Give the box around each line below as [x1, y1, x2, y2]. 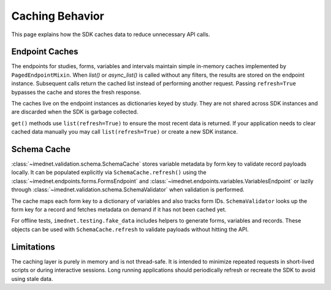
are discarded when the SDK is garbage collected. [11, 108, 139, 116]
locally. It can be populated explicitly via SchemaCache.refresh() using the [11, 169, 207, 176]
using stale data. [11, 275, 53, 282]
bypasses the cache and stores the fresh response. [11, 88, 142, 96]
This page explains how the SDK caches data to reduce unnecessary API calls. [11, 31, 210, 38]
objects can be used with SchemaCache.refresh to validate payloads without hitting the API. [11, 226, 249, 233]
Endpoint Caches [11, 47, 79, 57]
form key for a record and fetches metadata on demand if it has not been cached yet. [11, 206, 227, 213]
